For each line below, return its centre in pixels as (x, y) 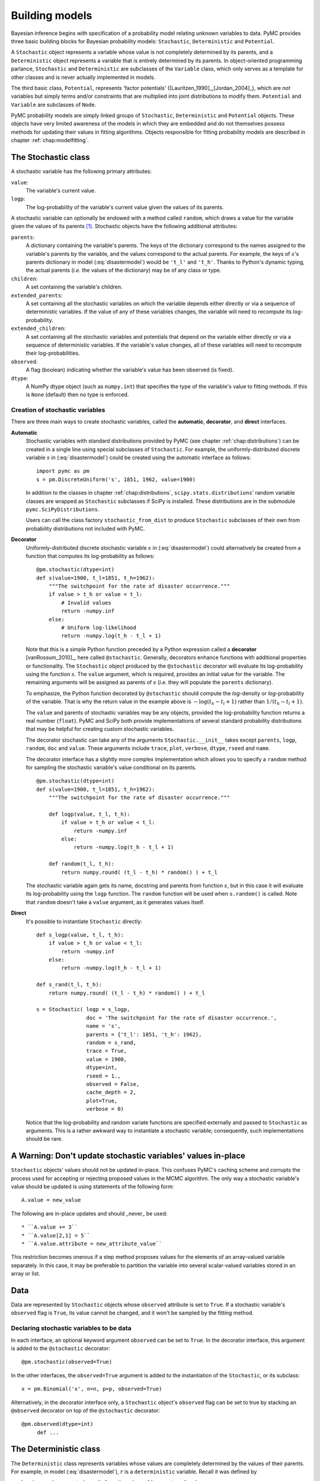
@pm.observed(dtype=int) (57, 1424)
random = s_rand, (111, 1043)
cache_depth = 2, (111, 1092)
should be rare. (44, 1139)
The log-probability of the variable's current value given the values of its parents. (125, 207)
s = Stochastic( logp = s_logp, (83, 1009)
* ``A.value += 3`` (50, 1227)
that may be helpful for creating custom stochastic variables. (100, 729)
